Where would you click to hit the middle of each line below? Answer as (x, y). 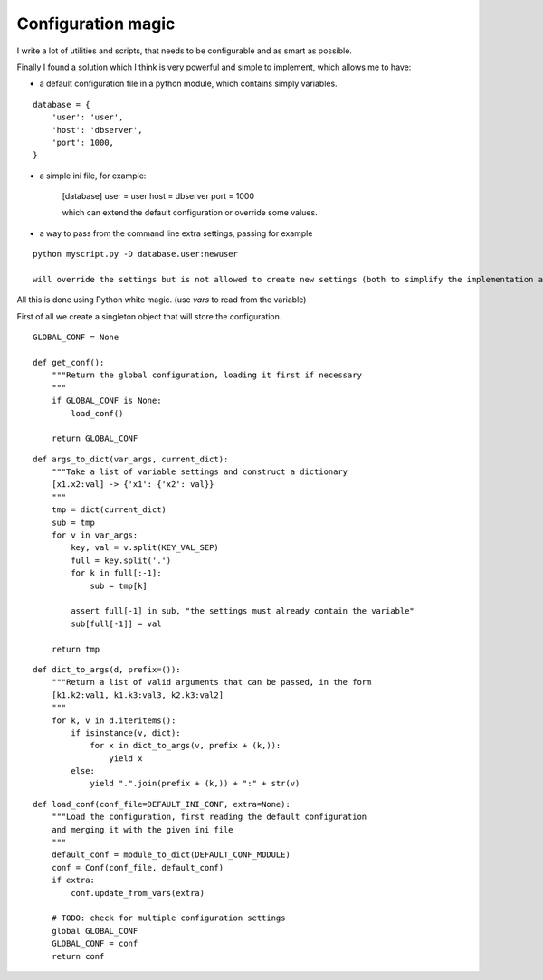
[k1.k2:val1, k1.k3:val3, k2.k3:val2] (138, 695)
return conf (78, 956)
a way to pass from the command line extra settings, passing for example (176, 233)
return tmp (76, 649)
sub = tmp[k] (119, 585)
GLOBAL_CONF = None (76, 338)
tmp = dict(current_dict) (109, 510)
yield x (126, 758)
